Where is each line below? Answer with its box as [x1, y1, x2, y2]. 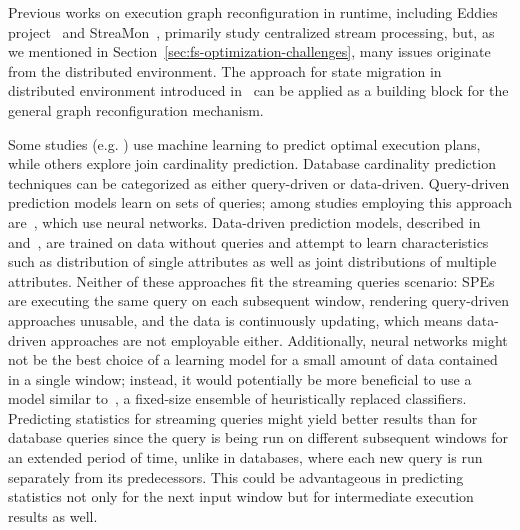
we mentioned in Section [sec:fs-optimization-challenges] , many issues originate [8, 41, 491, 62]
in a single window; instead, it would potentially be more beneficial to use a [8, 368, 472, 389]
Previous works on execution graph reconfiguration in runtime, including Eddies [8, 2, 498, 22]
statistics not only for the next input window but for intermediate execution [8, 486, 474, 507]
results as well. [8, 505, 98, 526]
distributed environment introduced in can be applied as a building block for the [8, 80, 509, 101]
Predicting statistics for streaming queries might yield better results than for [8, 407, 478, 428]
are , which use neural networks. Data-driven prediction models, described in [8, 211, 481, 232]
